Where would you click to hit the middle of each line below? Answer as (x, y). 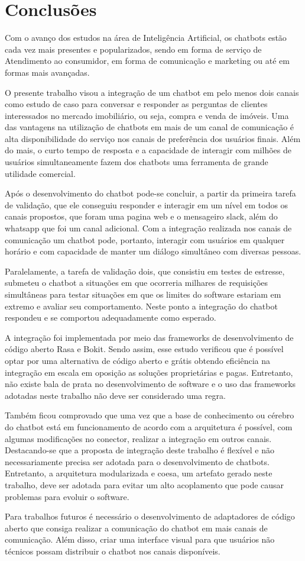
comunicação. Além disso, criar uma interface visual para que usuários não (140, 539)
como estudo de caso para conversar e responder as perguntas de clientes (136, 104)
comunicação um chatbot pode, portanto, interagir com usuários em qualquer (145, 239)
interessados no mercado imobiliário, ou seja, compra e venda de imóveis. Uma (147, 115)
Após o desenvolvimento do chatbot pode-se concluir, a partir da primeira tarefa (150, 193)
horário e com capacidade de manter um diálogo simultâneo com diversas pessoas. (153, 251)
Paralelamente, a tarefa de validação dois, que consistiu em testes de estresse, (145, 271)
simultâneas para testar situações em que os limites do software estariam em (143, 294)
